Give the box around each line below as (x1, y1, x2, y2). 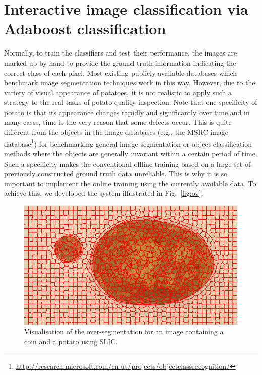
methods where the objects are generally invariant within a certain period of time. (4, 148, 257, 158)
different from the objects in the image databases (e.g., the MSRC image (4, 127, 228, 137)
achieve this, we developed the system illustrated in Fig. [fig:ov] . (4, 188, 203, 198)
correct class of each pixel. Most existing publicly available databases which (4, 67, 237, 78)
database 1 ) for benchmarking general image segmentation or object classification (4, 137, 252, 149)
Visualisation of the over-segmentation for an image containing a (24, 326, 224, 337)
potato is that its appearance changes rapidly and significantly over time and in (4, 106, 250, 117)
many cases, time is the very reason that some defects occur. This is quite (4, 117, 232, 127)
